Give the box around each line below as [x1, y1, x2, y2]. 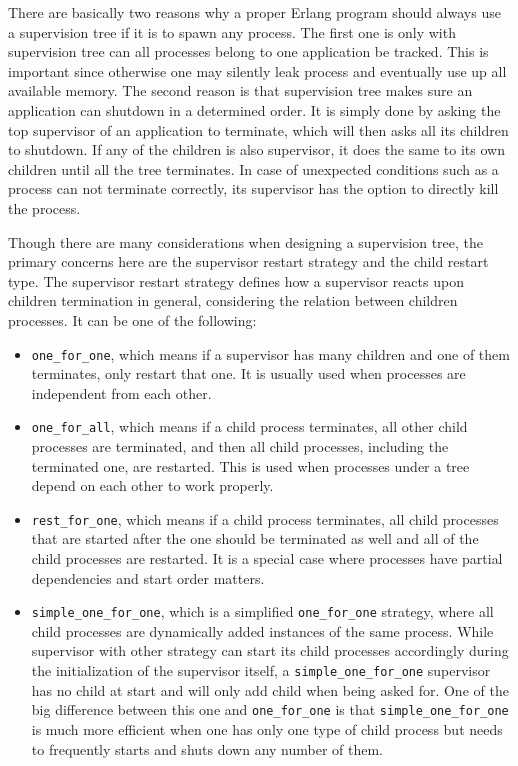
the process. [8, 197, 81, 218]
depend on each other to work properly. [31, 475, 274, 496]
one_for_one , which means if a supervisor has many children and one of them [31, 343, 510, 364]
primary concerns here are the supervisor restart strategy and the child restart [8, 251, 489, 272]
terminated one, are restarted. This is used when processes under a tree [31, 455, 470, 476]
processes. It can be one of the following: [8, 309, 257, 330]
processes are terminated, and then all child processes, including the [31, 436, 449, 456]
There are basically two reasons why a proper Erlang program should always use [8, 2, 501, 22]
